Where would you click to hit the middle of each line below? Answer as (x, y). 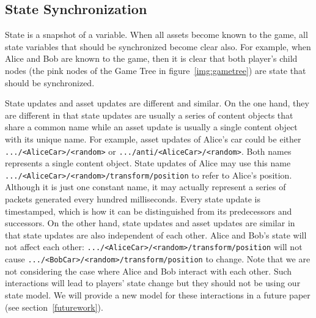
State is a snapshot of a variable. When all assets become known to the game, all (156, 35)
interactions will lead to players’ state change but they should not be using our (153, 283)
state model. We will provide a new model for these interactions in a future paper (158, 294)
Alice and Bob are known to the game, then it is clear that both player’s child (151, 58)
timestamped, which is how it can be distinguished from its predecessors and (149, 211)
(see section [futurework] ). (54, 307)
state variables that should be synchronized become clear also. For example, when (158, 46)
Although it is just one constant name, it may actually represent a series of (145, 187)
